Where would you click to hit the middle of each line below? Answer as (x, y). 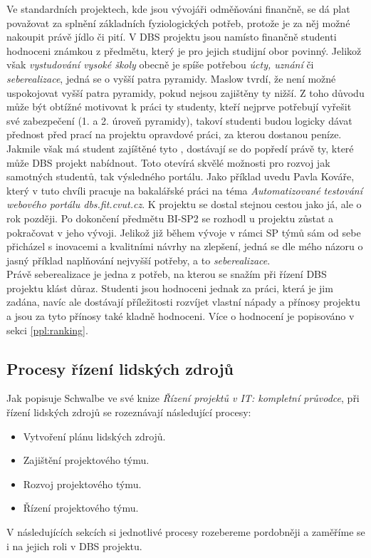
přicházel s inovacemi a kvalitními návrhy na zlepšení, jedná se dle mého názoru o (185, 246)
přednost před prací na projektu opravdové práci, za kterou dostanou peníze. (174, 134)
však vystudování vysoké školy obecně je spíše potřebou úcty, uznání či (160, 64)
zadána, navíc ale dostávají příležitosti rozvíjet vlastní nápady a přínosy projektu (183, 302)
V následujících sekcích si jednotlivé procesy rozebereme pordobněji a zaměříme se (186, 532)
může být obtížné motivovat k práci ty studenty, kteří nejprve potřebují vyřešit (179, 107)
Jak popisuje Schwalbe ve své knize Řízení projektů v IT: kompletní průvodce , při (183, 398)
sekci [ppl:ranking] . (47, 330)
